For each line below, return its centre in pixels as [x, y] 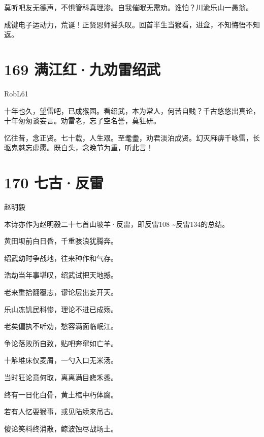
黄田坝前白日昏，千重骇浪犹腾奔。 [61, 241]
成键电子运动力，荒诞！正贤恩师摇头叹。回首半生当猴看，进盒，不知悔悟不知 [132, 24]
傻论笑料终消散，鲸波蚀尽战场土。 [61, 428]
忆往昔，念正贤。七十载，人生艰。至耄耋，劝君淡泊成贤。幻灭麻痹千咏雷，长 [132, 137]
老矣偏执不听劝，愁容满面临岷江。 [61, 326]
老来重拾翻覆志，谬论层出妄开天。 [61, 292]
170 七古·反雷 [54, 182]
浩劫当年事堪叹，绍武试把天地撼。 [61, 275]
